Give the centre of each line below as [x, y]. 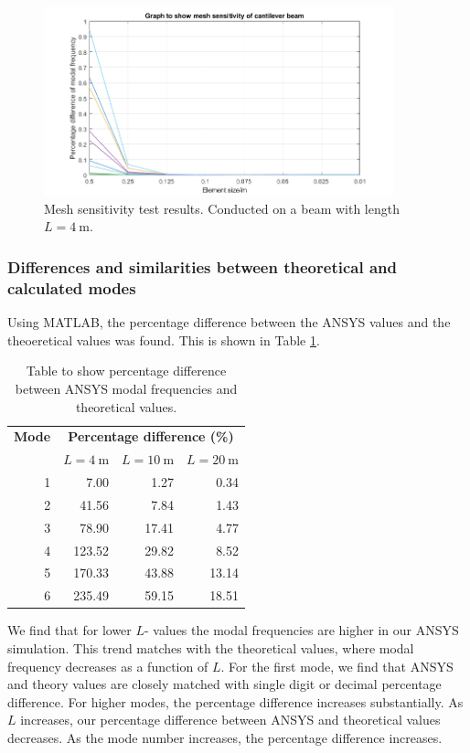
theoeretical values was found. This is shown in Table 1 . [164, 339]
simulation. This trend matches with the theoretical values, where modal [211, 648]
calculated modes [72, 287]
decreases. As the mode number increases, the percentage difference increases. [225, 737]
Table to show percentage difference [126, 371]
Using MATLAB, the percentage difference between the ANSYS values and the [229, 322]
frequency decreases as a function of [108, 666]
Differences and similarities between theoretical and [202, 266]
